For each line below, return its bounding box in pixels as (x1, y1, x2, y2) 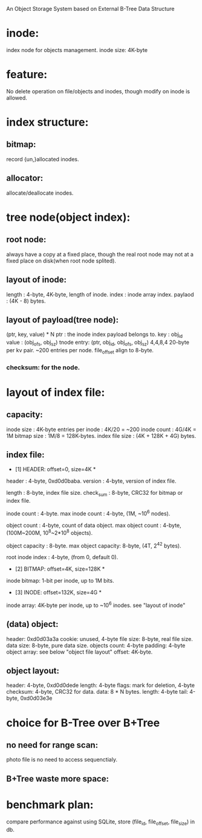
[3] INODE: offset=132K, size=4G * (15, 589, 102, 596)
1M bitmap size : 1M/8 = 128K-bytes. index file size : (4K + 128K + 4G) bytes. (6, 432, 197, 439)
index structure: (6, 115, 89, 129)
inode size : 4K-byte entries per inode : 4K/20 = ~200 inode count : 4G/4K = (6, 426, 197, 433)
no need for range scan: (6, 740, 99, 751)
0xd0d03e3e (20, 694, 53, 702)
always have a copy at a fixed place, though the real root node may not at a (6, 250, 194, 258)
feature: (6, 68, 48, 81)
